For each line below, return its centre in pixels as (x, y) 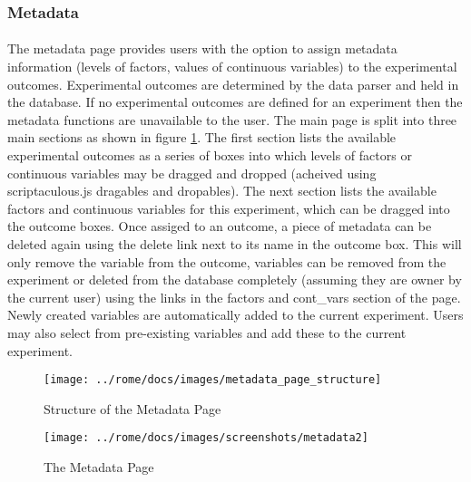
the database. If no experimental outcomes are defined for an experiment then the (235, 102)
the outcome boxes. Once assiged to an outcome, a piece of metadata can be (220, 226)
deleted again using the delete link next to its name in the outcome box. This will (235, 243)
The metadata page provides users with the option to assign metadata (202, 48)
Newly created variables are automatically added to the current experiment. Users (235, 315)
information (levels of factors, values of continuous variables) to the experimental (232, 67)
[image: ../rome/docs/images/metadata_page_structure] (213, 380)
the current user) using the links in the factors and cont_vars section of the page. (234, 297)
